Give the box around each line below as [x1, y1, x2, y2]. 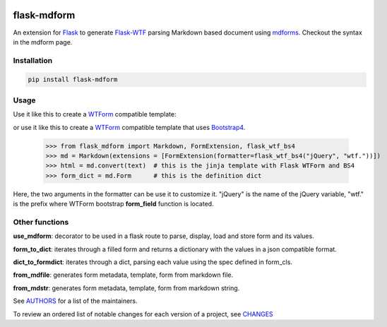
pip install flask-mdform [28, 76, 118, 84]
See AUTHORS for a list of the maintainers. [13, 297, 138, 305]
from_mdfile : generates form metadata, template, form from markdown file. [13, 270, 234, 279]
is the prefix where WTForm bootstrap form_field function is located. [13, 200, 215, 208]
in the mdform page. [13, 37, 73, 46]
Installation [13, 55, 53, 65]
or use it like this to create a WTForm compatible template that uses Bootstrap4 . [13, 123, 246, 131]
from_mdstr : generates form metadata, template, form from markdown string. [13, 283, 240, 292]
